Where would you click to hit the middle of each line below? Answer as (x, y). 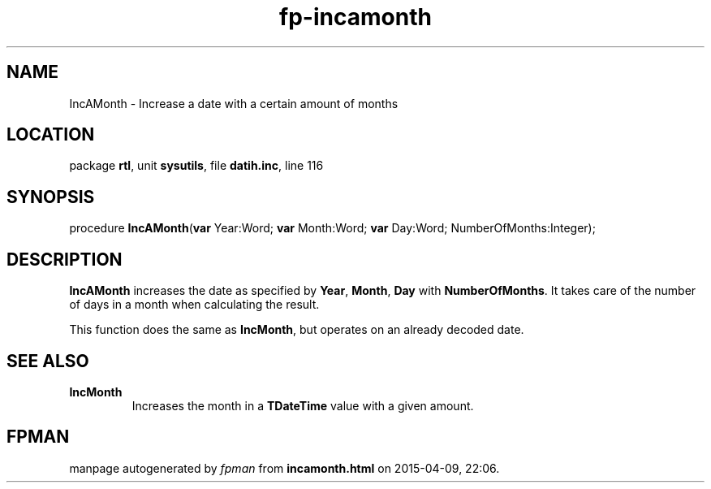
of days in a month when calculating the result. (194, 305)
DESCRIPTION (65, 259)
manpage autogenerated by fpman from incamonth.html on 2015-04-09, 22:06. (284, 468)
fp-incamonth (355, 17)
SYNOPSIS (51, 197)
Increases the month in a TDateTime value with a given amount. (303, 405)
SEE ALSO (48, 361)
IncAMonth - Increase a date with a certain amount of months (234, 103)
